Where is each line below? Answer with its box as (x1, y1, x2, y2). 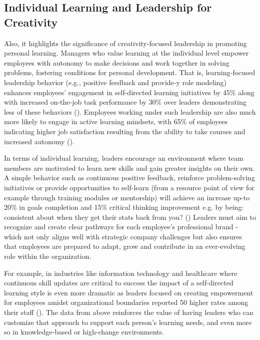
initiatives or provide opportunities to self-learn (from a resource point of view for (4, 182, 254, 192)
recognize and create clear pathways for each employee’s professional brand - (4, 221, 238, 232)
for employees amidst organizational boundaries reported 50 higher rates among (4, 297, 248, 307)
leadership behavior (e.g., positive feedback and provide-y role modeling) (4, 77, 226, 87)
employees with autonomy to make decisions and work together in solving (4, 57, 229, 68)
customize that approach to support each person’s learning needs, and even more (4, 316, 252, 327)
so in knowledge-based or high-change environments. (4, 326, 164, 337)
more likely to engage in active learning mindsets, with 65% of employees (4, 116, 228, 127)
